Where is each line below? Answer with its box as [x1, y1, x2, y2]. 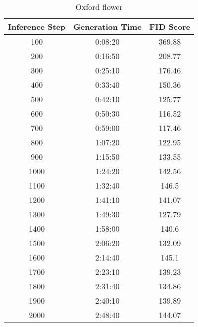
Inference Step [8, 21, 66, 32]
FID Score [149, 21, 191, 32]
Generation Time [73, 21, 142, 32]
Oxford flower [75, 1, 123, 12]
